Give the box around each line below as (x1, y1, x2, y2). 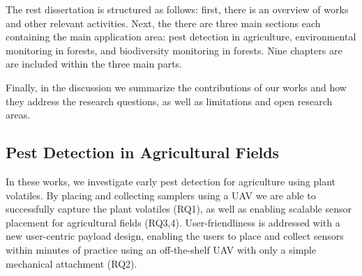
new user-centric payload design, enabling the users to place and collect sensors (6, 229, 344, 243)
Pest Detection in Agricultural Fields (6, 141, 280, 163)
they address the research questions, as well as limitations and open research (6, 93, 333, 108)
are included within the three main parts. (6, 56, 182, 71)
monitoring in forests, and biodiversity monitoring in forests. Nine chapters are (6, 43, 342, 57)
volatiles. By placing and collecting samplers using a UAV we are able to (6, 187, 316, 202)
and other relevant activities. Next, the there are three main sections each (6, 15, 321, 30)
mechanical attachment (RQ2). (6, 256, 137, 270)
